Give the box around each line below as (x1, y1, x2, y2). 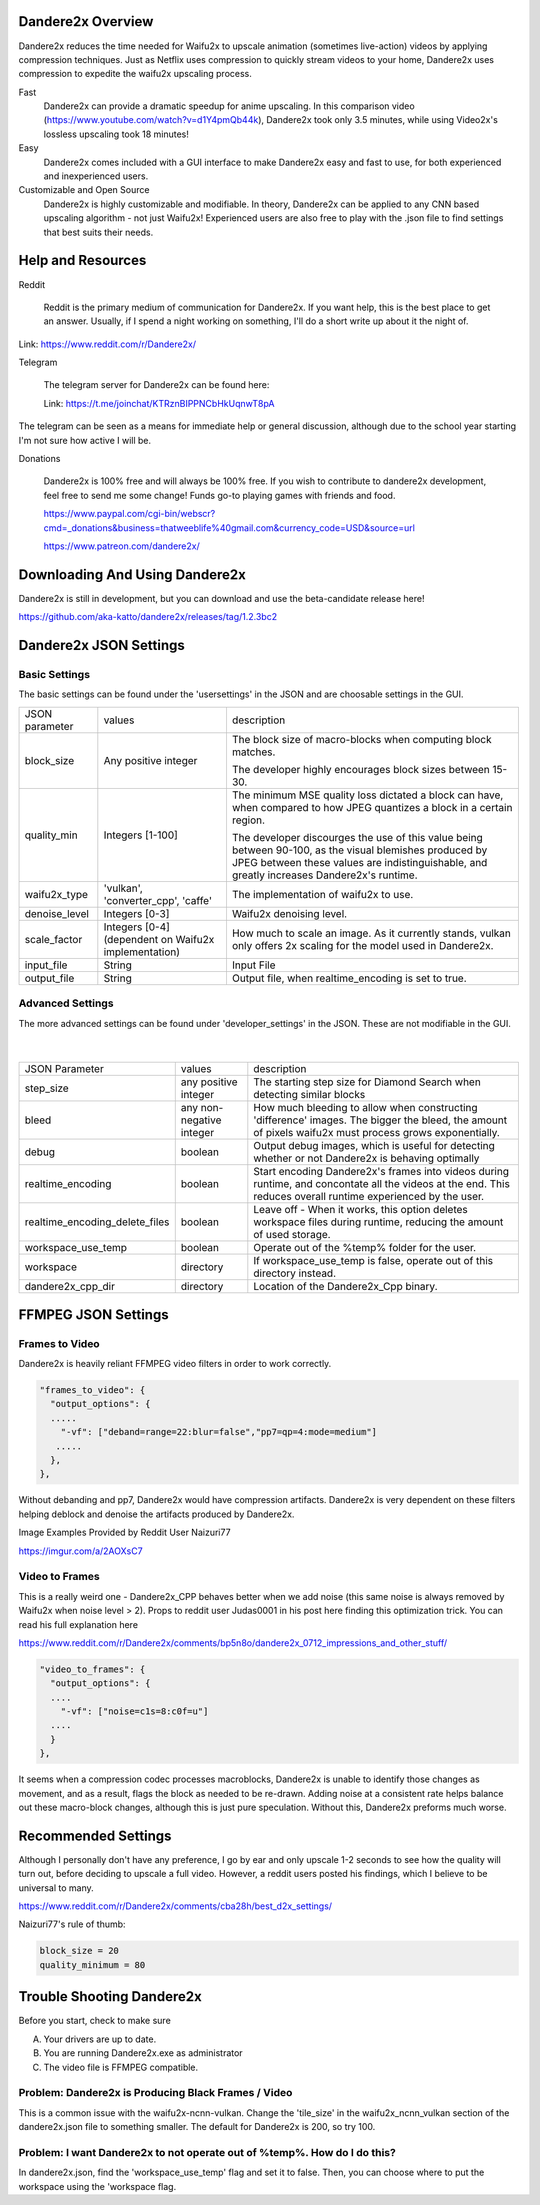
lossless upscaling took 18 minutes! (43, 128, 190, 140)
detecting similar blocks (253, 1088, 366, 1102)
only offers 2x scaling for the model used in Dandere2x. (231, 938, 494, 952)
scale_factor (24, 932, 83, 946)
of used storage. (253, 1228, 331, 1242)
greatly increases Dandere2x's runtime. (231, 868, 419, 882)
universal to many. (18, 1881, 94, 1894)
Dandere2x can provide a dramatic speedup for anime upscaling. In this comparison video (43, 100, 415, 112)
